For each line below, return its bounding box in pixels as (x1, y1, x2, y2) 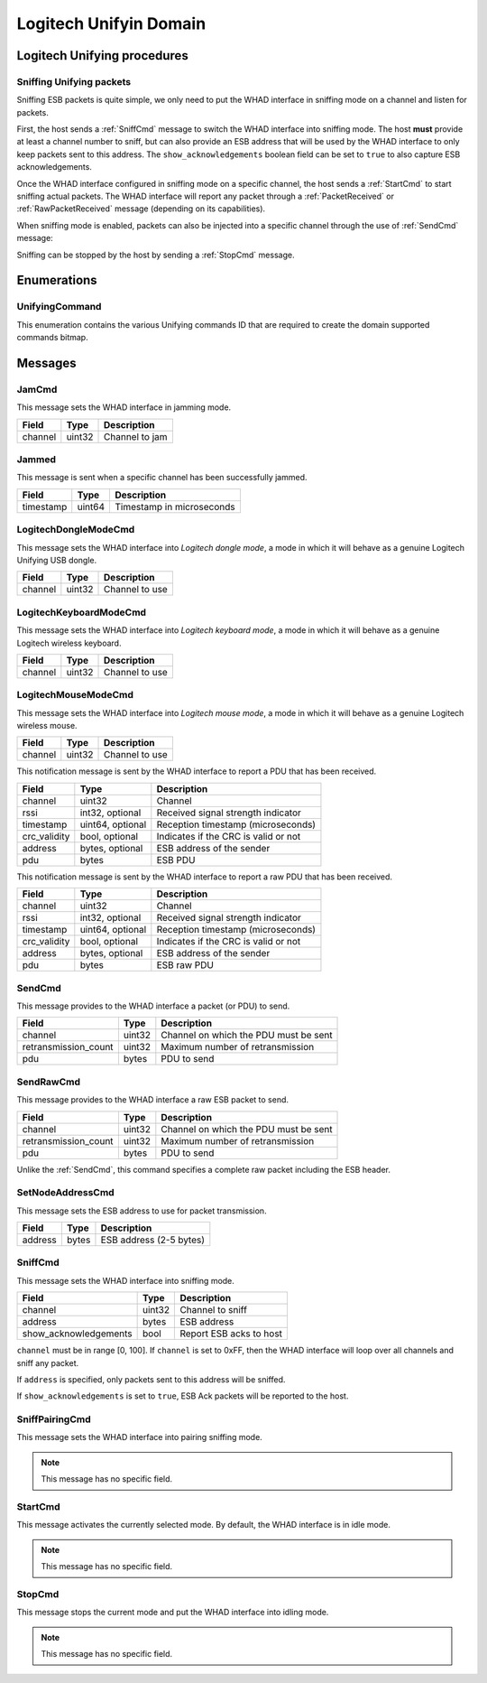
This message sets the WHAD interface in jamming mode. (16, 402, 232, 413)
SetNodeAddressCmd (16, 1186, 115, 1199)
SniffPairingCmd (16, 1413, 92, 1426)
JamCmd (16, 383, 58, 395)
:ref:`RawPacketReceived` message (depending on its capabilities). (16, 203, 266, 214)
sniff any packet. (16, 1357, 79, 1368)
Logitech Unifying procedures (16, 48, 188, 63)
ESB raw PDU (156, 959, 214, 972)
